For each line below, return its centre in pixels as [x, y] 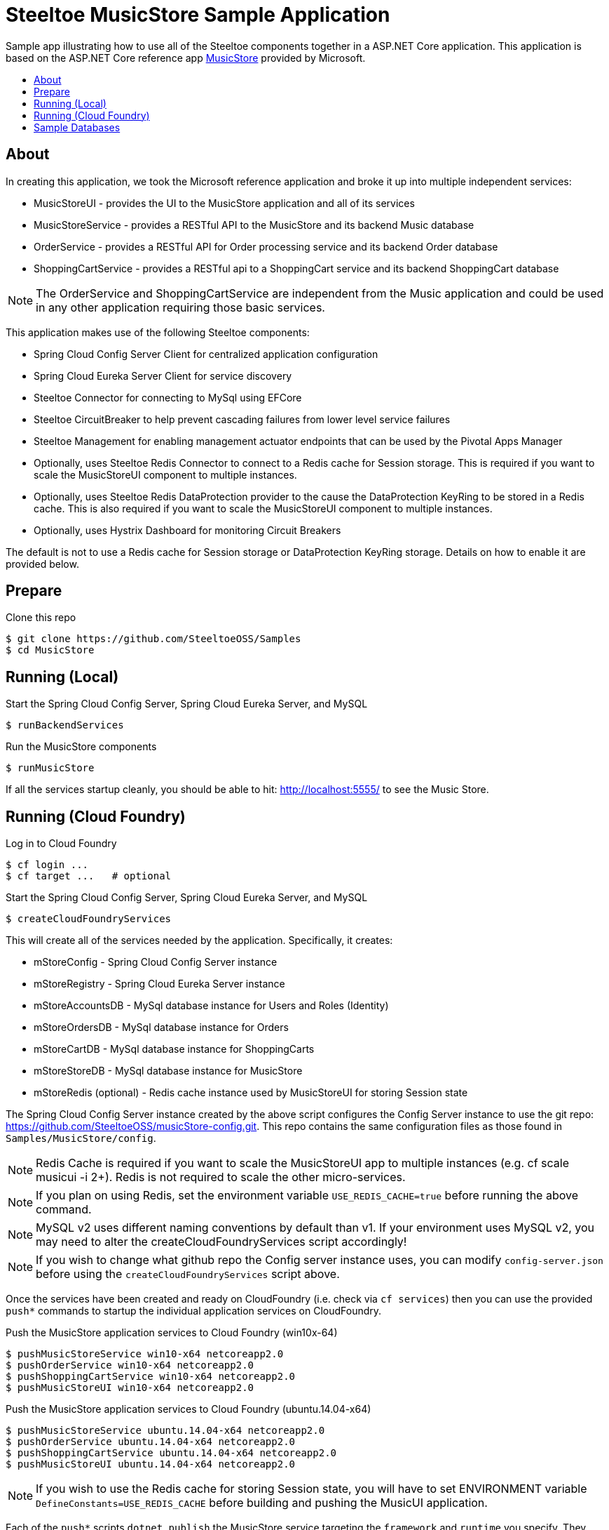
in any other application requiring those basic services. [180, 307]
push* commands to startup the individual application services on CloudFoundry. [194, 1311]
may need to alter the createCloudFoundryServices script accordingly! [221, 1242]
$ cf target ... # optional [89, 876]
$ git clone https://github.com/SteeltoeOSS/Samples [153, 639]
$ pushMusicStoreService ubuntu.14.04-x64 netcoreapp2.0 [165, 1431]
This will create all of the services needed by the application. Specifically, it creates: [199, 940]
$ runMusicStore [50, 768]
